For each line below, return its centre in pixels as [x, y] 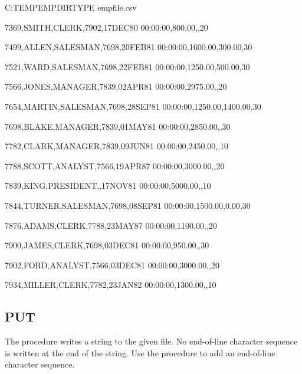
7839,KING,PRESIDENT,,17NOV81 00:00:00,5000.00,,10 [108, 186]
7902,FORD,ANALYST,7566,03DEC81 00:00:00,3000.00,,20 [112, 265]
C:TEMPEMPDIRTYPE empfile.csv [71, 7]
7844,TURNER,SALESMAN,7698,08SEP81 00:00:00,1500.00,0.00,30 [128, 205]
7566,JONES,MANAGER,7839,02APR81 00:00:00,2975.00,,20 [116, 86]
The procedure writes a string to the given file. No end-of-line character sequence [151, 341]
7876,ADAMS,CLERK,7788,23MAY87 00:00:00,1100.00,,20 [111, 225]
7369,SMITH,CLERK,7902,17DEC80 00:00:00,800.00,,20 [106, 27]
